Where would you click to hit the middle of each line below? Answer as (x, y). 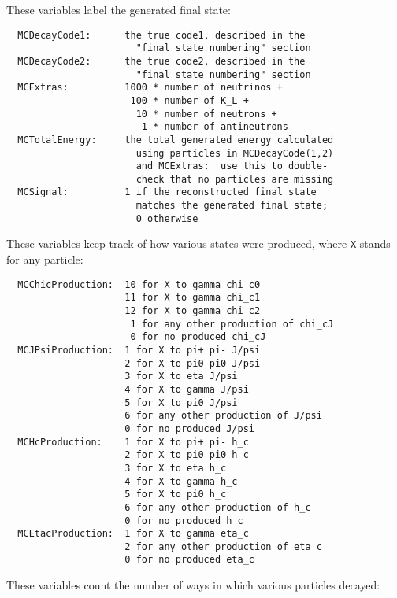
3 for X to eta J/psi (181, 377)
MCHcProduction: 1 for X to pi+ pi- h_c (133, 442)
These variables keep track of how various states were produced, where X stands (198, 244)
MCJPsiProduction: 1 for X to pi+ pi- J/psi (139, 350)
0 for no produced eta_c (189, 560)
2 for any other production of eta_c (223, 546)
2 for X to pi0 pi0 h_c (187, 455)
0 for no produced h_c (184, 520)
